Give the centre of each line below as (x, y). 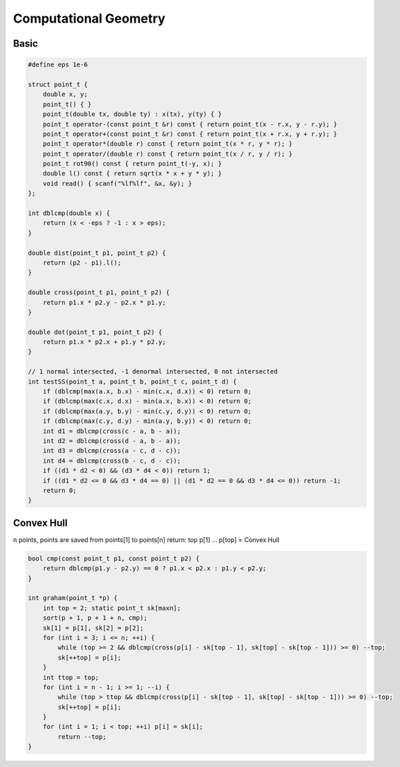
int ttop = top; (71, 677)
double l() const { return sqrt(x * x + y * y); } (132, 174)
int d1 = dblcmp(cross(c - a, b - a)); (112, 431)
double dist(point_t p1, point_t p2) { (97, 253)
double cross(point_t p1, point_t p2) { (99, 293)
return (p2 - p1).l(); (82, 263)
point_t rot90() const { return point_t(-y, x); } (132, 164)
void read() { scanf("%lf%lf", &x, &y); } (117, 183)
